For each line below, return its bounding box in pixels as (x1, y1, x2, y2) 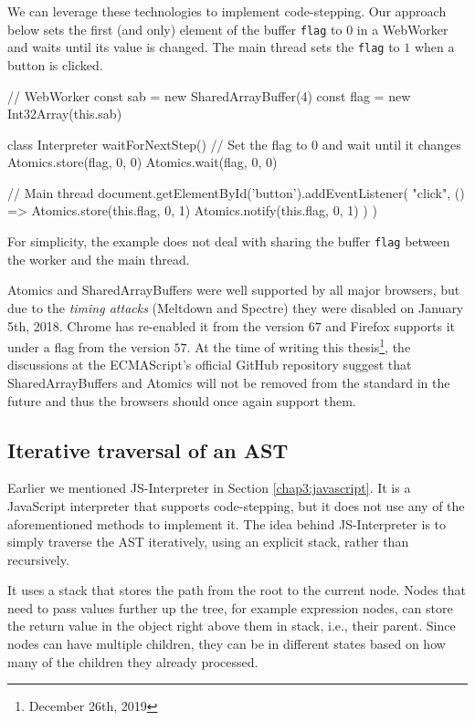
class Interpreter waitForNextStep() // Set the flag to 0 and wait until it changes (7, 134, 461, 153)
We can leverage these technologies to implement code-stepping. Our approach (7, 2, 447, 20)
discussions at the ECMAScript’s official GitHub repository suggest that (7, 355, 412, 374)
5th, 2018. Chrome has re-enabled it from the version (7, 316, 305, 335)
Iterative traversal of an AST (7, 435, 289, 464)
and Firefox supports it (325, 316, 455, 335)
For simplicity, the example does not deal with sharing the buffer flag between (7, 232, 450, 251)
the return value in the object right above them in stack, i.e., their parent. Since (7, 616, 456, 635)
